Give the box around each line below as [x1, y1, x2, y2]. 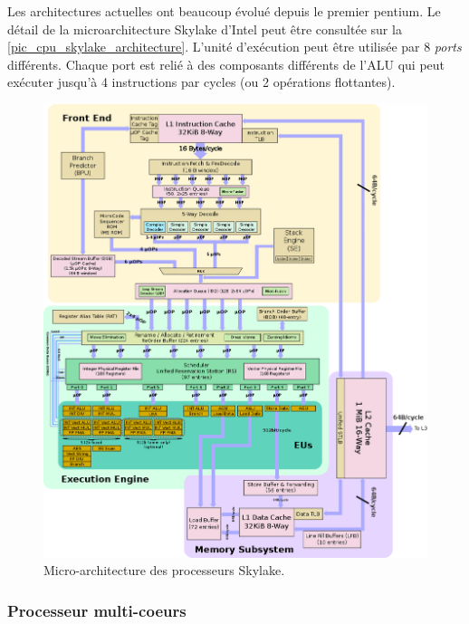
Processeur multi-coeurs [7, 599, 187, 621]
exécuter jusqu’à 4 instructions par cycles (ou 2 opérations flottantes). [7, 72, 396, 91]
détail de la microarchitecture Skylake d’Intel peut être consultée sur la [7, 19, 402, 38]
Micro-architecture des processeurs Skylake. [43, 561, 285, 580]
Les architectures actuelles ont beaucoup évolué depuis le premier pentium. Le [7, 2, 441, 20]
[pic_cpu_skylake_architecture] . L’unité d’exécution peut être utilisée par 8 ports [7, 37, 462, 56]
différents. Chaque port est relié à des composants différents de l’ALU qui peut [7, 54, 445, 73]
